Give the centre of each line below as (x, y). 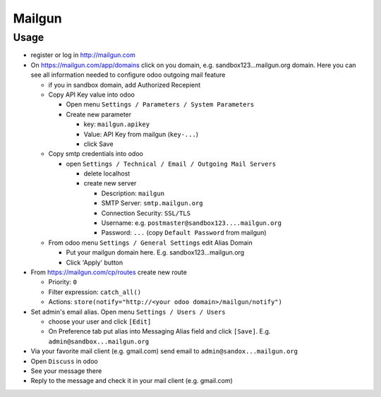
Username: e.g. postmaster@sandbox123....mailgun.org (192, 223)
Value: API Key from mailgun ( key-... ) (141, 134)
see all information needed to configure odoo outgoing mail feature (128, 75)
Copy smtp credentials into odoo (96, 154)
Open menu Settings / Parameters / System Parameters (160, 104)
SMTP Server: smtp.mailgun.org (152, 203)
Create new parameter (99, 114)
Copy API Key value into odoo (92, 94)
